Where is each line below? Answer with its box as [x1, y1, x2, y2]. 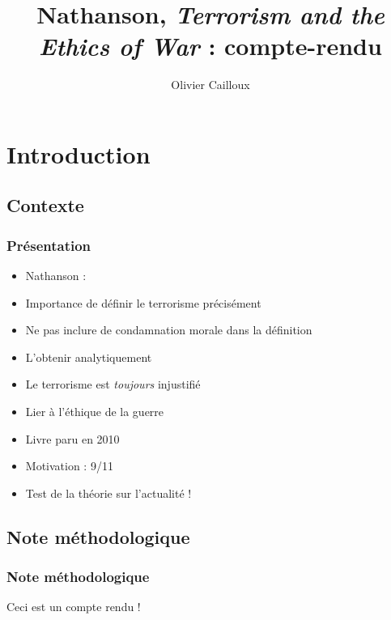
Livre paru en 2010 [25, 430, 120, 447]
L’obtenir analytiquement [25, 348, 152, 365]
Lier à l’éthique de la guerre [25, 403, 164, 420]
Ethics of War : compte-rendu [39, 29, 382, 63]
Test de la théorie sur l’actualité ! [25, 484, 192, 501]
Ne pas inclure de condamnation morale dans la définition [25, 321, 312, 338]
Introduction [6, 137, 151, 170]
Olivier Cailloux [171, 76, 250, 93]
